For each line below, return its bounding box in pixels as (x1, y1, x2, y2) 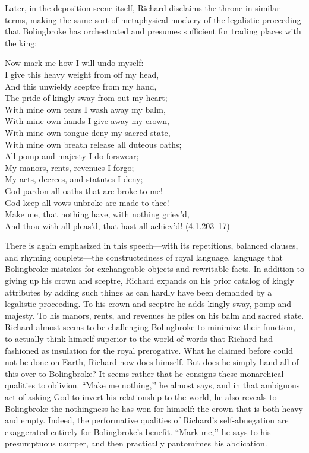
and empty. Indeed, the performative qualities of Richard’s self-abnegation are (5, 414, 289, 426)
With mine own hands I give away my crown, (5, 115, 169, 127)
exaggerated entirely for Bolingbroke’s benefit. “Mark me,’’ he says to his (5, 425, 271, 438)
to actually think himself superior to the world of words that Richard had (5, 332, 273, 345)
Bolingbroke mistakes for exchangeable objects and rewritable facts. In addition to (5, 262, 304, 275)
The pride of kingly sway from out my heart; (5, 91, 168, 104)
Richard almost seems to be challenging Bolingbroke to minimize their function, (5, 321, 295, 333)
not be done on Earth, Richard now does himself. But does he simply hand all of (5, 356, 299, 368)
